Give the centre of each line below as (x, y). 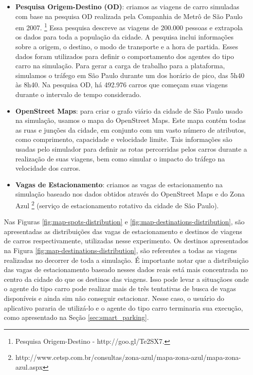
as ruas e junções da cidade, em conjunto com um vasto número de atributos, (131, 129)
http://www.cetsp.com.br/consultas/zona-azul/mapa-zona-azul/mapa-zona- (128, 357)
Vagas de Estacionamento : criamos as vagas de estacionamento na (119, 184)
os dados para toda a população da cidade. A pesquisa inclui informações (124, 37)
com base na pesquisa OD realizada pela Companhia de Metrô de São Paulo (129, 16)
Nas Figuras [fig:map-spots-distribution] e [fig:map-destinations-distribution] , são (124, 222)
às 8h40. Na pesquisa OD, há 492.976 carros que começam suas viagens (122, 85)
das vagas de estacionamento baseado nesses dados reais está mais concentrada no (126, 269)
